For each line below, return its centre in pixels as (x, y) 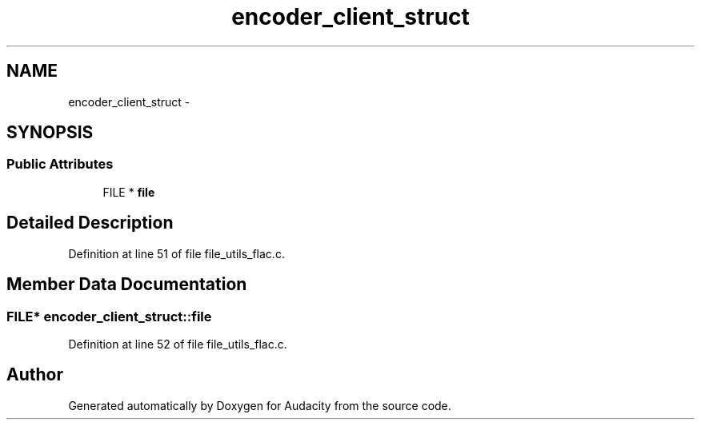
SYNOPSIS (50, 133)
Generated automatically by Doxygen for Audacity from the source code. (260, 405)
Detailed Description (90, 223)
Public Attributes (60, 164)
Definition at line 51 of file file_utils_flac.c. (176, 253)
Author (35, 375)
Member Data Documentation (127, 285)
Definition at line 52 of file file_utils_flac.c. (178, 344)
